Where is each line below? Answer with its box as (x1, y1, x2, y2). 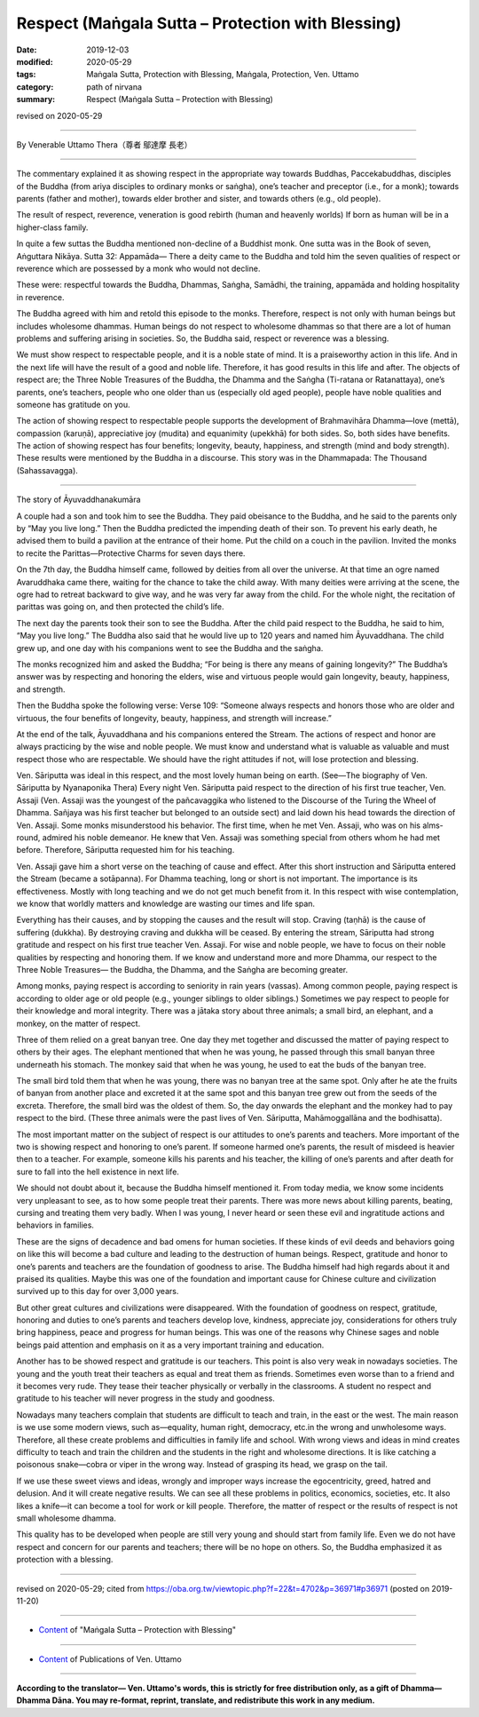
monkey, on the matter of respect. (16, 1018, 141, 1029)
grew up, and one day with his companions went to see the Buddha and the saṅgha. (16, 642, 324, 653)
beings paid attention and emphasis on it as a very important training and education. (16, 1339, 325, 1350)
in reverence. (16, 291, 65, 302)
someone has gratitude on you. (16, 399, 130, 409)
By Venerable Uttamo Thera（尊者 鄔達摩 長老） (16, 139, 192, 150)
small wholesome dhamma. (16, 1513, 117, 1523)
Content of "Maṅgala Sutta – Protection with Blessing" (38, 1625, 237, 1635)
